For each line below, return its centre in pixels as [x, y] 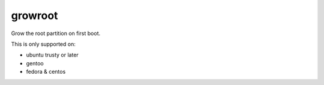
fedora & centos [46, 72]
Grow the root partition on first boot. [56, 33]
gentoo [35, 63]
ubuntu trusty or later [52, 55]
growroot [34, 15]
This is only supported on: [43, 44]
